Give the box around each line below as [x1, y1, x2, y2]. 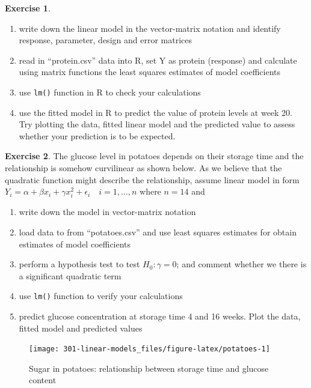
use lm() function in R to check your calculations [19, 85, 201, 98]
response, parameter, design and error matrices [19, 34, 192, 46]
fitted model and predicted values [19, 321, 143, 334]
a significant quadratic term [19, 269, 122, 282]
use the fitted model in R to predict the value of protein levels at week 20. [19, 106, 293, 118]
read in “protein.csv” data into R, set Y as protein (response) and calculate [19, 53, 297, 66]
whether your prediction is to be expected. [19, 129, 176, 142]
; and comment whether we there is [176, 258, 307, 270]
